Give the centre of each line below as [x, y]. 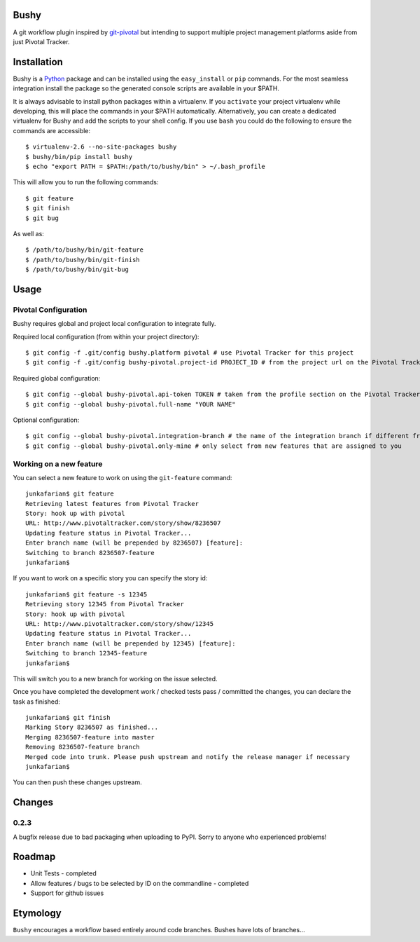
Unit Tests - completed [64, 873]
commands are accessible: [52, 130]
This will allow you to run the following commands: [86, 182]
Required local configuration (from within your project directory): [106, 336]
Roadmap [34, 857]
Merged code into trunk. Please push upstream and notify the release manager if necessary [188, 757]
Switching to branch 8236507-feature [90, 553]
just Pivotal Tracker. [41, 41]
